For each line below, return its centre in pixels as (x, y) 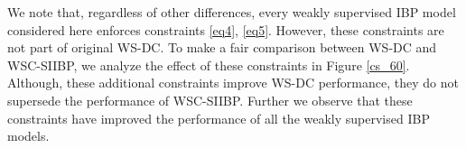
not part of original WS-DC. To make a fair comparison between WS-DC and (222, 47)
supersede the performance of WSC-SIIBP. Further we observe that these (210, 100)
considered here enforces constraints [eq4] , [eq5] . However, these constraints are (226, 29)
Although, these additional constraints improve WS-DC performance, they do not (233, 83)
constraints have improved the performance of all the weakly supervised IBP (219, 118)
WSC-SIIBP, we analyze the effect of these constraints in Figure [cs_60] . (209, 65)
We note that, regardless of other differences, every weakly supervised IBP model (232, 12)
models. (28, 136)
